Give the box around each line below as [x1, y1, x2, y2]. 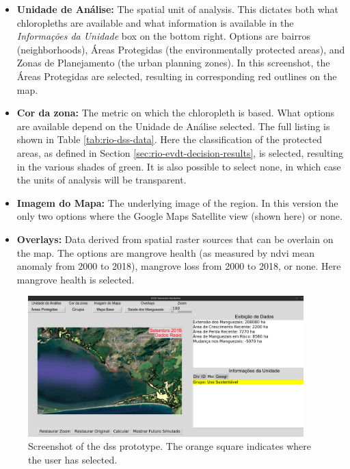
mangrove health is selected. [16, 272, 135, 286]
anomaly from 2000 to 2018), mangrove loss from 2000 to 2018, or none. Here [16, 259, 341, 273]
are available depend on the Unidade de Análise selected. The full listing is [16, 118, 330, 133]
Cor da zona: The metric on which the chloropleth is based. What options [16, 105, 335, 120]
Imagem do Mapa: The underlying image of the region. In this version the [16, 195, 338, 210]
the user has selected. [28, 452, 118, 466]
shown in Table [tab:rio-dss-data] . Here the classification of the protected [16, 132, 322, 147]
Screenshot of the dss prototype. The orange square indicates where [28, 439, 311, 453]
